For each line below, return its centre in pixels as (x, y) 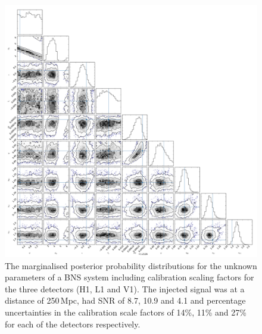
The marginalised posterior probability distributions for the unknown (131, 265)
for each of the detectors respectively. (73, 324)
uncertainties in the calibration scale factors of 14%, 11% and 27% (126, 312)
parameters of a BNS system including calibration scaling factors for (130, 277)
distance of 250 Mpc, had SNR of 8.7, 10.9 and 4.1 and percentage (125, 300)
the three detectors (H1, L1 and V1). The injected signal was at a (125, 288)
